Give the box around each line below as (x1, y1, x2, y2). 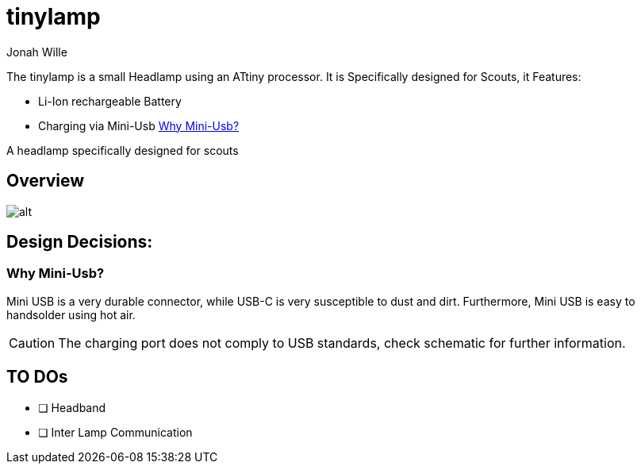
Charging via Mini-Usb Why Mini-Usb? (38, 118, 240, 133)
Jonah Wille (6, 44, 67, 59)
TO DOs (6, 367, 68, 387)
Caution (9, 334, 56, 351)
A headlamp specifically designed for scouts (6, 143, 239, 157)
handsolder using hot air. (6, 307, 136, 322)
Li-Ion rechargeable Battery (38, 94, 182, 108)
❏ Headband (38, 400, 106, 414)
